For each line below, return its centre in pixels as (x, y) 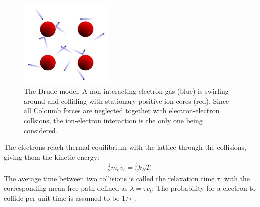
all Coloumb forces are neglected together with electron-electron (122, 111)
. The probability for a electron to (204, 188)
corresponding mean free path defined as (66, 188)
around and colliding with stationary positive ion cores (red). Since (127, 101)
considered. (41, 130)
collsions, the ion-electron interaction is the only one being (113, 121)
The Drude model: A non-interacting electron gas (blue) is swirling (126, 91)
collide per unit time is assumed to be (62, 198)
